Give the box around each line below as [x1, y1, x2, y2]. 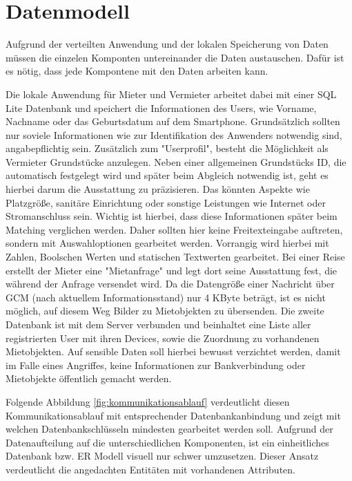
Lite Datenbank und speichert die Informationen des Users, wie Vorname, [6, 100, 317, 115]
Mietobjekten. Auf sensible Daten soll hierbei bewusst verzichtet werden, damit [6, 344, 341, 359]
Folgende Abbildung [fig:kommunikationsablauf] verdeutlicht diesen [6, 394, 290, 408]
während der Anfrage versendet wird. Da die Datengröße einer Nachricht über [6, 276, 335, 291]
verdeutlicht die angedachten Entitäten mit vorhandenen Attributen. [6, 462, 295, 476]
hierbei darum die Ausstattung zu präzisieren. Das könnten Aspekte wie [6, 182, 310, 196]
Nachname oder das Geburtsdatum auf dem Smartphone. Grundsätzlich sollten [6, 114, 340, 129]
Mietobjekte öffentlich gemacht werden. [6, 371, 172, 386]
